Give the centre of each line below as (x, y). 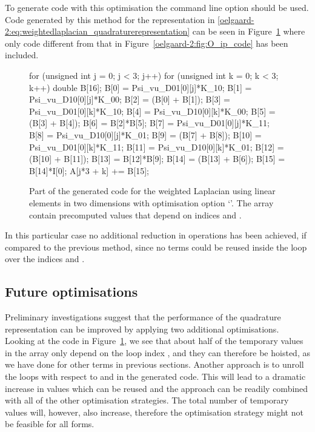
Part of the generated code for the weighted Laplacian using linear (152, 191)
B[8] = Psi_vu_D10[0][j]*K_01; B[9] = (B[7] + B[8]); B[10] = (145, 134)
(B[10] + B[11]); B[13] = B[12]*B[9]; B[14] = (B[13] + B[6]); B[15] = (157, 159)
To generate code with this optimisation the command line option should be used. (157, 7)
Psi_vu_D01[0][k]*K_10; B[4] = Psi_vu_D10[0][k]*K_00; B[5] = (152, 111)
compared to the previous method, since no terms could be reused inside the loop (156, 247)
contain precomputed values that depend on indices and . (135, 214)
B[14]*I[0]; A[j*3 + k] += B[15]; (89, 170)
